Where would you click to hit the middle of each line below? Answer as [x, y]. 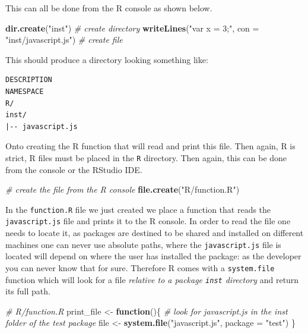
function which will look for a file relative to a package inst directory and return [152, 279]
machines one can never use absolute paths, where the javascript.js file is [143, 244]
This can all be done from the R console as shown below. [109, 8]
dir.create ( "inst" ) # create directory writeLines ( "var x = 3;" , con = [132, 28]
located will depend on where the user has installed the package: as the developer [153, 256]
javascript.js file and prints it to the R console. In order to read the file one [148, 221]
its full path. [28, 291]
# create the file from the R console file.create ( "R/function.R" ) [123, 189]
